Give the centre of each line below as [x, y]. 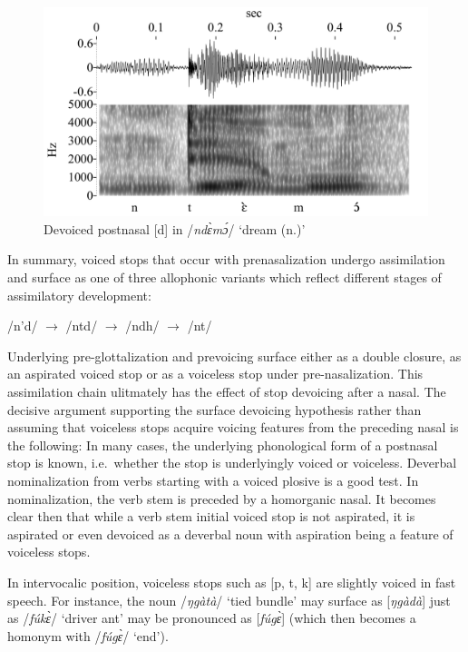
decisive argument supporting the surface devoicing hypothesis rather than [214, 409]
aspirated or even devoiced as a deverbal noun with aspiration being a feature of [230, 533]
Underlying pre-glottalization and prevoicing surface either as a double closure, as [234, 356]
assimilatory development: [79, 295]
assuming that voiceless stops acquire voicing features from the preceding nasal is [233, 427]
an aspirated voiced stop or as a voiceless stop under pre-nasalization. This [215, 374]
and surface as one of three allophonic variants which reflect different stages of [224, 277]
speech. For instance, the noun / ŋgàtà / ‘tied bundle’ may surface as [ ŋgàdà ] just [229, 600]
